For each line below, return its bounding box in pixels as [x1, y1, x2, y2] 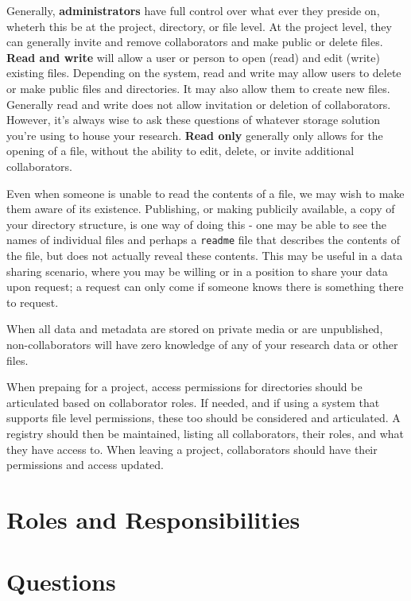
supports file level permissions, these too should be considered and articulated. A [6, 409, 401, 426]
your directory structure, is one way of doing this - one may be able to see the [6, 215, 387, 232]
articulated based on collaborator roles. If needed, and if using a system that [6, 394, 380, 410]
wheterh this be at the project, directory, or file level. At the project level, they [6, 17, 392, 34]
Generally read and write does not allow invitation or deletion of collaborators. [6, 95, 391, 112]
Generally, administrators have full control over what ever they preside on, [6, 2, 380, 18]
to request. [6, 293, 59, 310]
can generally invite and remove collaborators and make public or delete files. [6, 33, 383, 50]
